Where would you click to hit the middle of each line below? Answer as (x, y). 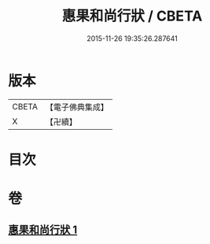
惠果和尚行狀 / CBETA (132, 16)
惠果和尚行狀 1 (43, 230)
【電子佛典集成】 (77, 107)
